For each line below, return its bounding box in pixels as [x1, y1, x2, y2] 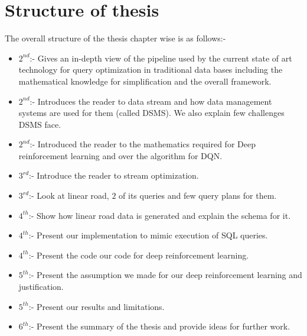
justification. [18, 280, 64, 293]
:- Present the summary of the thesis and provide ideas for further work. [28, 320, 290, 332]
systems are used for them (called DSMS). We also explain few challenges [18, 106, 285, 119]
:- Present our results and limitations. [28, 300, 165, 312]
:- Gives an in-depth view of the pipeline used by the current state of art [30, 51, 292, 64]
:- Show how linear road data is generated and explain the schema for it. [28, 209, 291, 221]
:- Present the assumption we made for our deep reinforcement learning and [28, 269, 302, 281]
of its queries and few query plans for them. [119, 189, 277, 202]
